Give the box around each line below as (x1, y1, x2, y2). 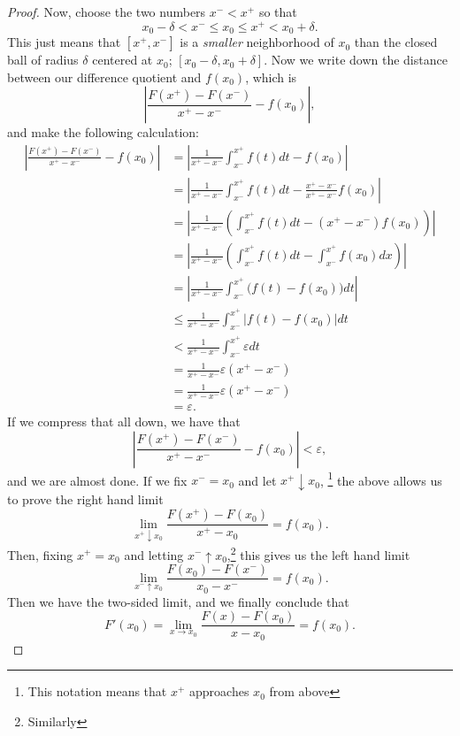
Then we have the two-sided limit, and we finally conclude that (7, 592, 349, 610)
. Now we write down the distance (264, 50, 448, 69)
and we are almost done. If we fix (7, 471, 188, 489)
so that (258, 3, 297, 20)
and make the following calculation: (7, 123, 200, 142)
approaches (189, 682, 249, 701)
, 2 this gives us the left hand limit (226, 542, 410, 563)
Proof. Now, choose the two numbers (7, 3, 206, 20)
